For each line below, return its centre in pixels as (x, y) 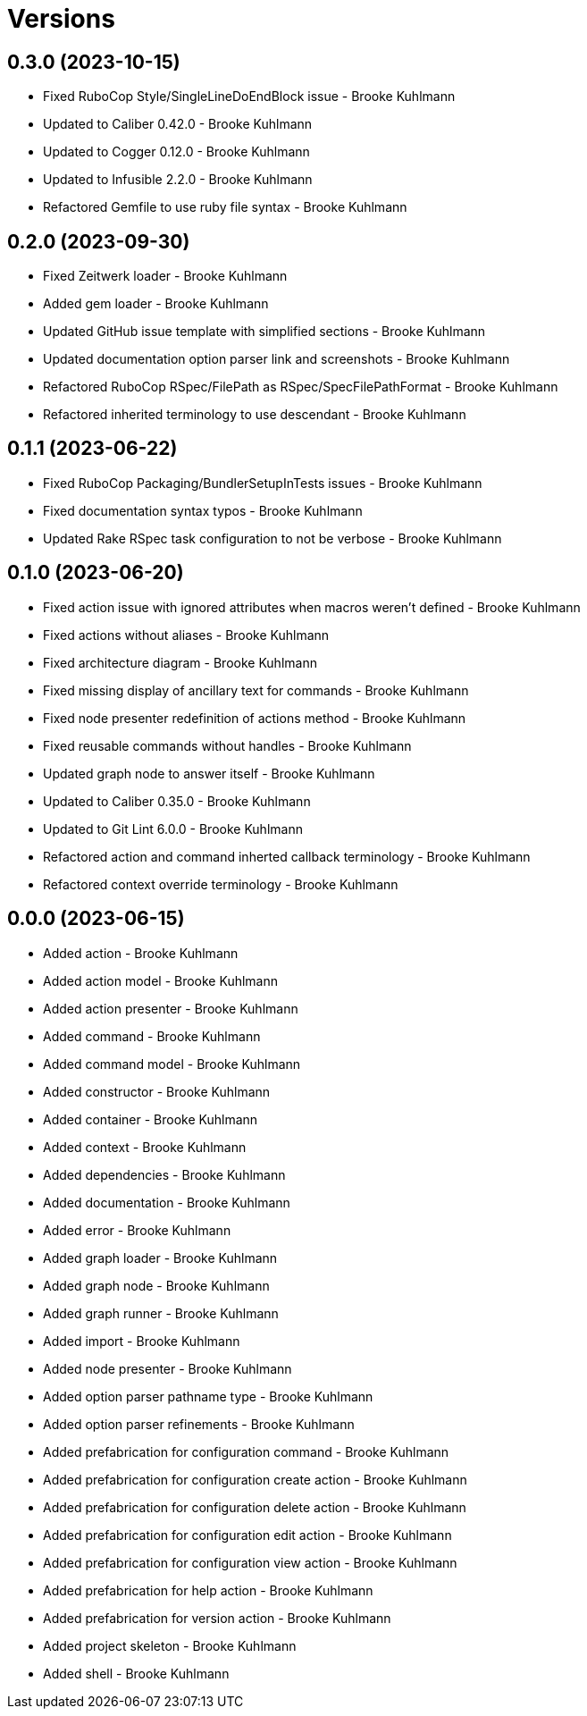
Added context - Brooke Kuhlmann (145, 1147)
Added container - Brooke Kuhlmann (151, 1119)
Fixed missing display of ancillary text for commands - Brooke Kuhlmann (256, 690)
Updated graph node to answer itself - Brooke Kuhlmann (209, 773)
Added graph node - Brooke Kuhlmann (156, 1285)
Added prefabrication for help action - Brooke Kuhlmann (208, 1590)
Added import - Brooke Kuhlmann (142, 1341)
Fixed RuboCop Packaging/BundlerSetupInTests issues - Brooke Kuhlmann (263, 483)
